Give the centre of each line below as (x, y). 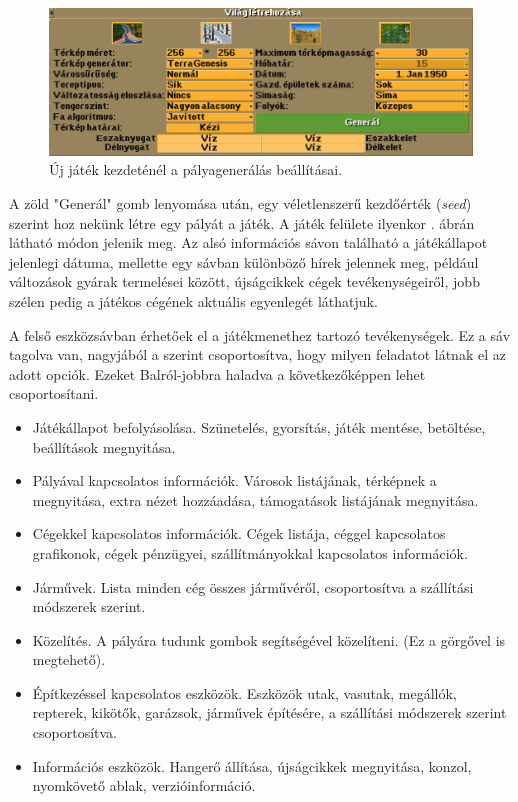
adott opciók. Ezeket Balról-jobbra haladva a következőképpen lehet (217, 373)
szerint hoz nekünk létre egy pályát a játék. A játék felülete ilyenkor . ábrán (242, 222)
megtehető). (69, 659)
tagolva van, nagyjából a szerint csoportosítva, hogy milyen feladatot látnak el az (257, 354)
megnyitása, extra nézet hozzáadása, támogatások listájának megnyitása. (255, 499)
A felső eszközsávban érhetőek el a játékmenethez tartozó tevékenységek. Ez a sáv (260, 334)
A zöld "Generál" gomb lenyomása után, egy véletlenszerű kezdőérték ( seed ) (240, 203)
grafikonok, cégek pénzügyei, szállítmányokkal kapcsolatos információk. (250, 552)
